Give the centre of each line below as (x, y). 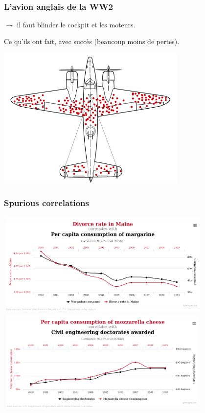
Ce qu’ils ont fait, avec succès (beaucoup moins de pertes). (92, 41)
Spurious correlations (46, 202)
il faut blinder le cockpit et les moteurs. (76, 25)
